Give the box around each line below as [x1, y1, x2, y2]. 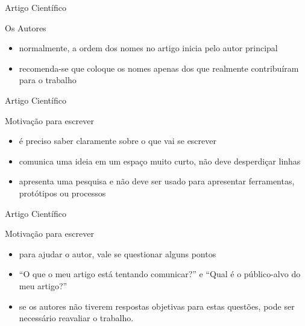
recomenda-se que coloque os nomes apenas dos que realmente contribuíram [19, 61, 299, 74]
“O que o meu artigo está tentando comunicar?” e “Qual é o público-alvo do [19, 268, 301, 280]
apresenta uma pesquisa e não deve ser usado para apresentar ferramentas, [19, 175, 295, 187]
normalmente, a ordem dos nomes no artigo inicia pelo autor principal [19, 42, 278, 54]
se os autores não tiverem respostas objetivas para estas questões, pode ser [19, 299, 295, 312]
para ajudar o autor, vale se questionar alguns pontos [19, 247, 216, 260]
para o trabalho [19, 74, 77, 86]
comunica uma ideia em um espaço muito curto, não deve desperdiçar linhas [19, 154, 301, 167]
